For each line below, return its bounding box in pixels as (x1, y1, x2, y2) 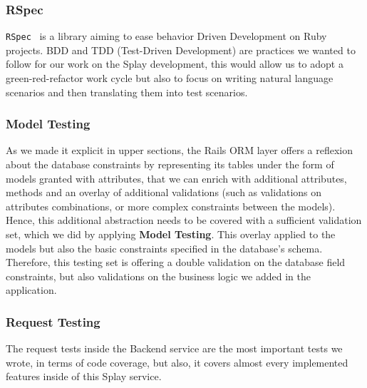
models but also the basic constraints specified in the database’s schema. (6, 240, 323, 255)
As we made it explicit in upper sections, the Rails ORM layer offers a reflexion (6, 143, 353, 158)
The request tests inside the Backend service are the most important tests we (6, 341, 343, 356)
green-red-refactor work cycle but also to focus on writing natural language (6, 71, 334, 86)
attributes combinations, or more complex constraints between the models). (6, 198, 336, 213)
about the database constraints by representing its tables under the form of (6, 157, 334, 172)
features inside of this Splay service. (6, 369, 162, 384)
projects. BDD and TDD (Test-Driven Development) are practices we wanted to (6, 42, 356, 57)
